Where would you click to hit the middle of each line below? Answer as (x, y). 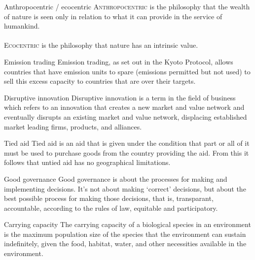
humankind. (22, 26)
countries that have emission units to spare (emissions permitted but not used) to (127, 71)
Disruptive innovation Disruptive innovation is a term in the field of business (120, 97)
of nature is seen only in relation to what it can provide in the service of (113, 16)
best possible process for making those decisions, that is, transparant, (109, 198)
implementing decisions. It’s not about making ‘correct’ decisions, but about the (125, 188)
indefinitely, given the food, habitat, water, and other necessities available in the (125, 244)
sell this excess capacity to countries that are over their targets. (100, 81)
